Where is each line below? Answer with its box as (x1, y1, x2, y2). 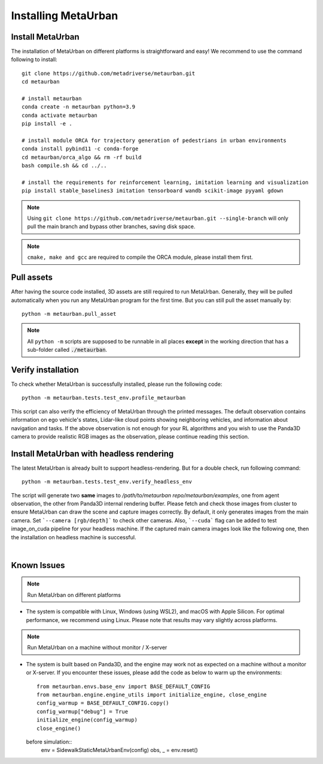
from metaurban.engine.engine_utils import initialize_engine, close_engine (36, 691, 267, 698)
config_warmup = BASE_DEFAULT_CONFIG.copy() (36, 700, 170, 706)
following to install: (11, 56, 57, 63)
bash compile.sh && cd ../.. (22, 162, 107, 169)
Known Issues (11, 560, 65, 570)
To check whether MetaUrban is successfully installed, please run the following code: (11, 381, 223, 388)
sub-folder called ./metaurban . (27, 346, 108, 354)
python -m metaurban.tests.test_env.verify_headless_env (22, 478, 193, 485)
